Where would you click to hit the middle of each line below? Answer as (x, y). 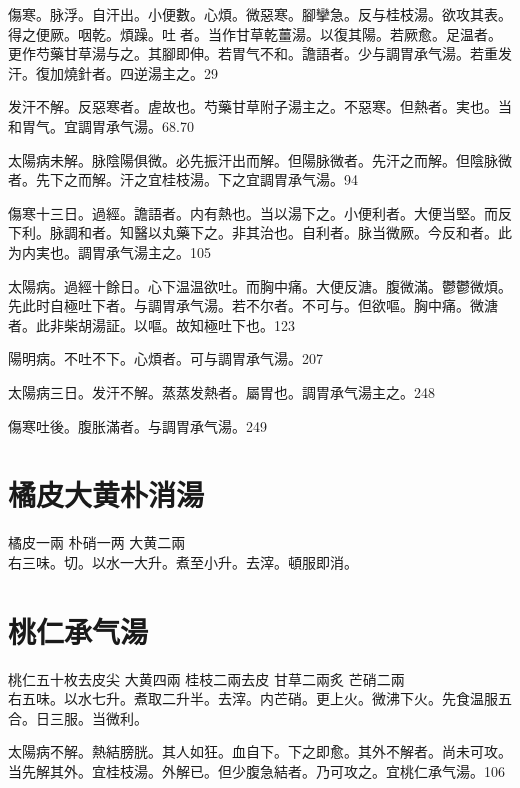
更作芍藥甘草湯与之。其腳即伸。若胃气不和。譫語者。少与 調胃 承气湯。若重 (253, 53)
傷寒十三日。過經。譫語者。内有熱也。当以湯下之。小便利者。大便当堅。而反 (260, 212)
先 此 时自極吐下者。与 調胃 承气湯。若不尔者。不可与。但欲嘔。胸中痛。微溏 (253, 305)
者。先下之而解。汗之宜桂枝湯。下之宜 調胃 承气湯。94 (183, 179)
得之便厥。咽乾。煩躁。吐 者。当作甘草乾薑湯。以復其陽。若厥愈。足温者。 (255, 33)
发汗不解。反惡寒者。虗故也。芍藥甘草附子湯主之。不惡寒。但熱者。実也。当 (260, 106)
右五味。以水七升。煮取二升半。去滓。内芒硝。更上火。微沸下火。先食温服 (253, 698)
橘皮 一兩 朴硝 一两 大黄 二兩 (97, 542)
